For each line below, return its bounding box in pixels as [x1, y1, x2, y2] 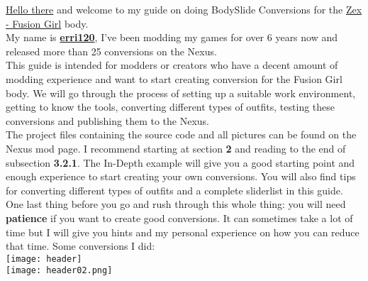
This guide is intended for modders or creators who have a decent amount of [6, 57, 338, 72]
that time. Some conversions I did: [6, 238, 155, 253]
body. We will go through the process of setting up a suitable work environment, [6, 85, 356, 100]
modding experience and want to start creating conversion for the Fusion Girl [6, 71, 342, 86]
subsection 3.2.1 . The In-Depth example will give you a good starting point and [6, 155, 355, 170]
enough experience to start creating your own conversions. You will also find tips [6, 169, 356, 184]
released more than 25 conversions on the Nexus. [6, 43, 217, 58]
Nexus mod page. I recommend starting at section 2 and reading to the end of [6, 140, 346, 155]
